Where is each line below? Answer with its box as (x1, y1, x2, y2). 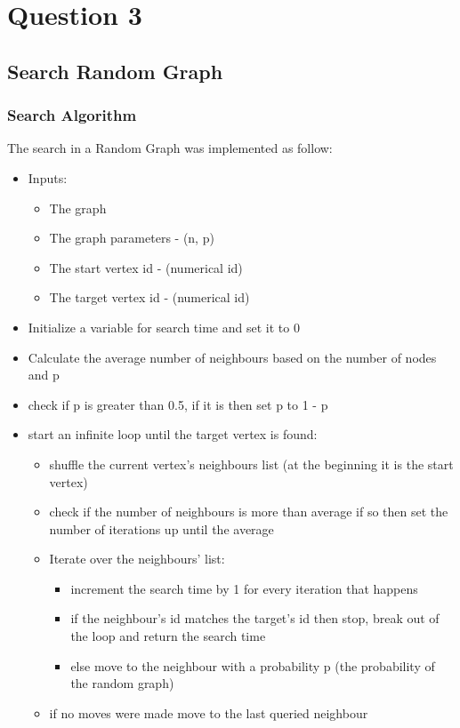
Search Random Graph (7, 57, 223, 84)
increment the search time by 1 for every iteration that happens (70, 579, 418, 597)
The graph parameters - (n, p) (49, 228, 214, 247)
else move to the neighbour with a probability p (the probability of (70, 656, 435, 675)
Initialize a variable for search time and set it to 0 (28, 317, 300, 336)
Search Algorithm (7, 104, 137, 126)
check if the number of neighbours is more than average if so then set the (49, 502, 448, 521)
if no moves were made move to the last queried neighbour (49, 703, 368, 722)
